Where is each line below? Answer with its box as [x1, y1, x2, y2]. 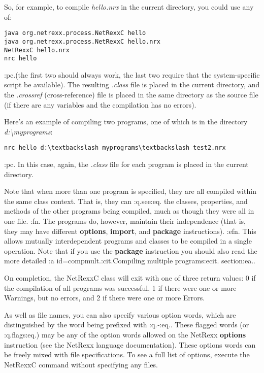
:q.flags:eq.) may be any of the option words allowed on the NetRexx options [4, 329, 246, 340]
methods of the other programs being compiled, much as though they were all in [4, 206, 254, 216]
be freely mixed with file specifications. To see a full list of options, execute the [4, 349, 250, 360]
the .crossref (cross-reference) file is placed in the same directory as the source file [4, 89, 258, 99]
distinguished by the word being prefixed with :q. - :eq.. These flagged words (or [4, 319, 249, 330]
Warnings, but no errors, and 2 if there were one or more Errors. [4, 292, 205, 303]
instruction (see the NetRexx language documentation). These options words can [4, 339, 256, 350]
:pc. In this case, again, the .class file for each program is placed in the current [4, 159, 249, 169]
